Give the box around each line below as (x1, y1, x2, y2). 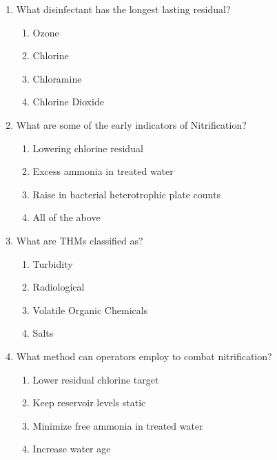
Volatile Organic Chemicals (32, 302, 148, 317)
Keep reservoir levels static (32, 395, 146, 410)
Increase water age (32, 441, 111, 456)
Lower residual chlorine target (32, 372, 159, 386)
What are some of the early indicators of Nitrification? (16, 117, 247, 132)
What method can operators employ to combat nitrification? (16, 348, 272, 363)
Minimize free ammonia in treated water (32, 418, 203, 432)
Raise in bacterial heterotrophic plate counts (32, 187, 220, 201)
